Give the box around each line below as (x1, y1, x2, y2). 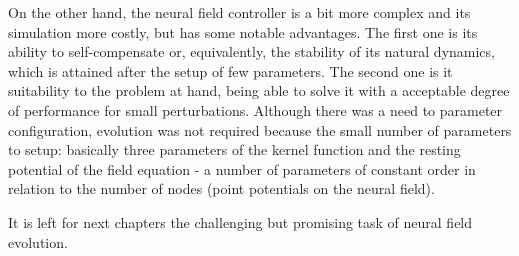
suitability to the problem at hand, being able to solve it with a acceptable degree (8, 80, 510, 101)
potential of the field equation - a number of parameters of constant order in (8, 158, 476, 179)
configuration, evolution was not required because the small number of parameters (8, 119, 512, 140)
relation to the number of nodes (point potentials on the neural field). (8, 178, 435, 199)
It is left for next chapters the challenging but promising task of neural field (8, 211, 473, 232)
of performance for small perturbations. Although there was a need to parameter (8, 99, 503, 120)
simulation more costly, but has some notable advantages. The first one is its (8, 21, 478, 42)
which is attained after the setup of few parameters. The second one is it (8, 60, 453, 81)
